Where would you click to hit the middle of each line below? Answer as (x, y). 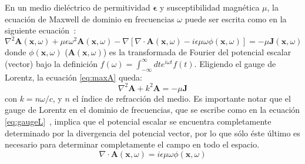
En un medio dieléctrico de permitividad (78, 7)
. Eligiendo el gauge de (235, 63)
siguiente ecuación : (41, 30)
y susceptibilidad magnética (210, 7)
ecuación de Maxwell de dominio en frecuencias (90, 19)
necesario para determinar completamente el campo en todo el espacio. (132, 144)
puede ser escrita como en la (236, 19)
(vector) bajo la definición (51, 63)
